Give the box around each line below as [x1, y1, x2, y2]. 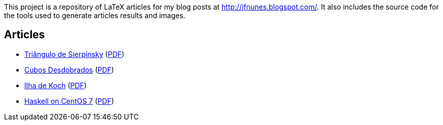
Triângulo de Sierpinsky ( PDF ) [24, 49, 125, 58]
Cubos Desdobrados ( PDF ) [24, 65, 114, 74]
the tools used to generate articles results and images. [4, 11, 186, 20]
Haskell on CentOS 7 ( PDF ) [24, 96, 114, 105]
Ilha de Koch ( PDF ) [24, 81, 87, 90]
